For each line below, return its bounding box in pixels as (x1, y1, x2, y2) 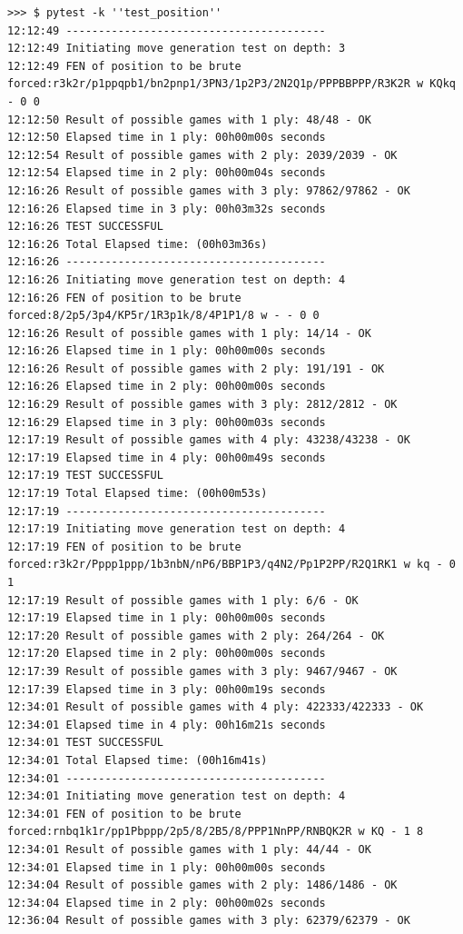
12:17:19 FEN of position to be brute (7, 540, 241, 553)
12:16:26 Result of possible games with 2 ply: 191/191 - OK (7, 362, 385, 375)
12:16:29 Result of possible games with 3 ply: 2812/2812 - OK (7, 398, 398, 412)
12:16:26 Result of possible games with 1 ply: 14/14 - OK (7, 326, 371, 340)
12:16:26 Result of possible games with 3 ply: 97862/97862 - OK (7, 184, 410, 197)
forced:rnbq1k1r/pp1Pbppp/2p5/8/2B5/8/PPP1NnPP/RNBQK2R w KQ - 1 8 (7, 825, 424, 839)
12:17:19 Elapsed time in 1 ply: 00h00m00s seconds (7, 611, 326, 625)
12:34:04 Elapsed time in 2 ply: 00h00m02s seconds (7, 896, 326, 909)
